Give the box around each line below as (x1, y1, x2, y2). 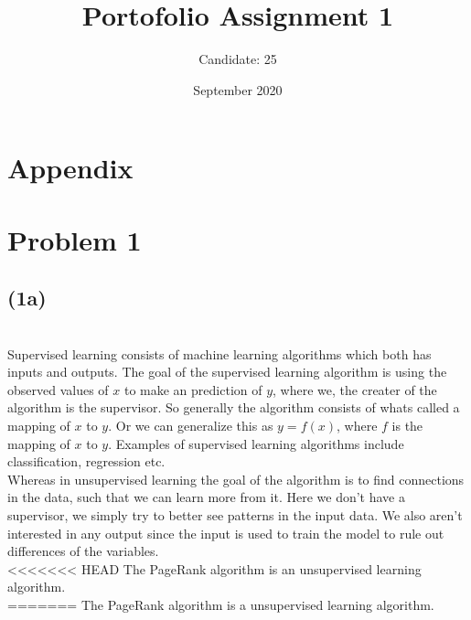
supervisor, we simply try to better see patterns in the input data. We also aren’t (7, 506, 463, 525)
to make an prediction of (123, 379, 262, 399)
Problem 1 (7, 220, 142, 258)
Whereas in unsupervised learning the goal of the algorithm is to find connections (7, 469, 465, 488)
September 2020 (193, 80, 283, 99)
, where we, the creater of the (273, 379, 437, 399)
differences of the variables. (7, 541, 159, 561)
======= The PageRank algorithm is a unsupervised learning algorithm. (7, 594, 434, 614)
